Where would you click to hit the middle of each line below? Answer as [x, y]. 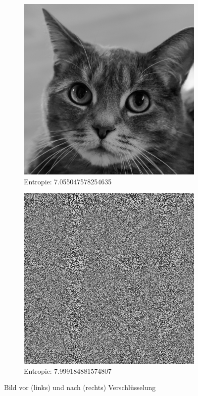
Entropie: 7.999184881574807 [68, 370]
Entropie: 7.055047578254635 [68, 181]
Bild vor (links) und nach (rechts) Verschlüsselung [80, 387]
